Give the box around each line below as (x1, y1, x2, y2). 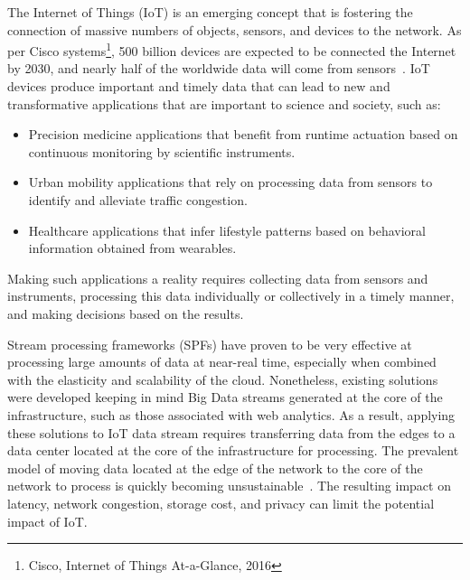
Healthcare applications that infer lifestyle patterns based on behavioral (28, 220, 426, 239)
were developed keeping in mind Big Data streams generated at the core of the (7, 388, 443, 407)
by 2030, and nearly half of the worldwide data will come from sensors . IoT (7, 59, 430, 78)
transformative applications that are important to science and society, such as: (7, 94, 441, 113)
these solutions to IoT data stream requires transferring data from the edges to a (7, 423, 456, 442)
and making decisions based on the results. (7, 304, 244, 323)
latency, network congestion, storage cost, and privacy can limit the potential (7, 493, 435, 512)
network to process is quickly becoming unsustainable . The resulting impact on (7, 476, 451, 495)
